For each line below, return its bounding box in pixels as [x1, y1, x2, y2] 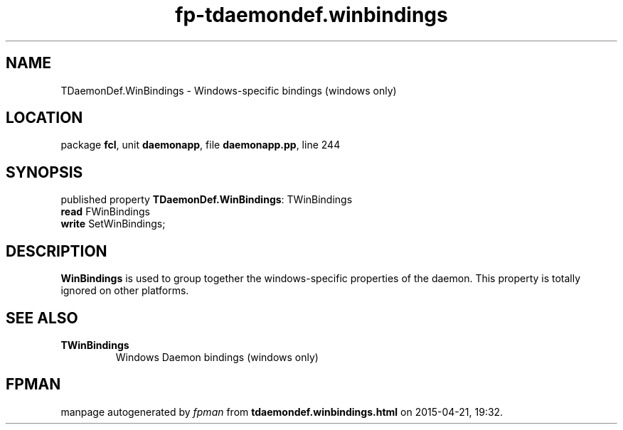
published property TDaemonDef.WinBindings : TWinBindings [60, 193, 353, 206]
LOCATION [6, 109, 83, 127]
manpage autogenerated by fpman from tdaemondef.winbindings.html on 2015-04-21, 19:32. [60, 405, 504, 418]
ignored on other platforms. [60, 284, 189, 297]
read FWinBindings [60, 205, 150, 218]
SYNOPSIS [6, 163, 83, 181]
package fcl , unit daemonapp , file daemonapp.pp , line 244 [60, 139, 341, 151]
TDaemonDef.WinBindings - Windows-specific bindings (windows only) [60, 84, 397, 97]
